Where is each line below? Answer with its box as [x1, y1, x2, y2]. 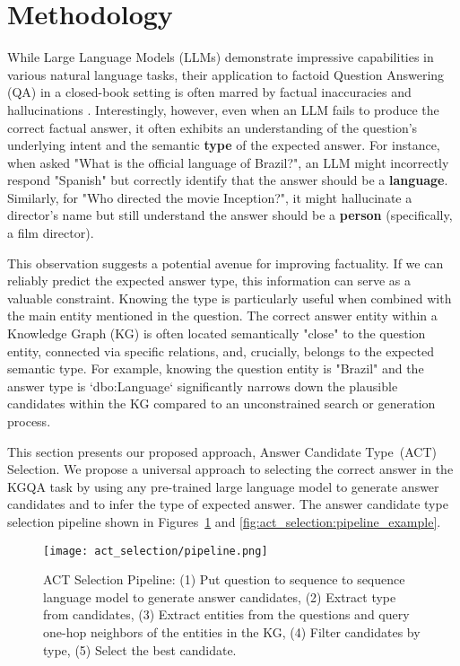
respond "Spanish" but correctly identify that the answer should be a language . [7, 171, 448, 189]
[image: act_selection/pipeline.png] [43, 544, 268, 557]
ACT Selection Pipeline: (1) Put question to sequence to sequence [43, 570, 405, 589]
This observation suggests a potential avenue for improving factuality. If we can [7, 253, 444, 272]
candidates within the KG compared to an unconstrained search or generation [7, 394, 436, 413]
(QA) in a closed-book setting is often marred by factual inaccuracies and [7, 83, 412, 101]
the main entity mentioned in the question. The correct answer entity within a [7, 306, 438, 325]
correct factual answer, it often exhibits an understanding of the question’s [7, 118, 418, 136]
